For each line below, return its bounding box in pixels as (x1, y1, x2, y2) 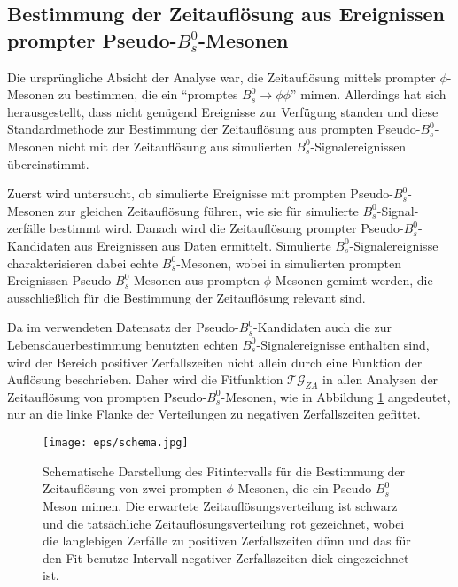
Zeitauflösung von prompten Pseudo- (7, 387, 207, 405)
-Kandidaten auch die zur (253, 318, 392, 336)
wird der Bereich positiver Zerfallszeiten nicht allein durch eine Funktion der (7, 352, 423, 371)
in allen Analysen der (322, 370, 439, 389)
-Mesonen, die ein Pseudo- (233, 479, 376, 498)
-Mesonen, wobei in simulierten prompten (176, 253, 401, 272)
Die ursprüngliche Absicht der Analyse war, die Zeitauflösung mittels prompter (7, 67, 436, 86)
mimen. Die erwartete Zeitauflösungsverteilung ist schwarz (82, 496, 398, 514)
